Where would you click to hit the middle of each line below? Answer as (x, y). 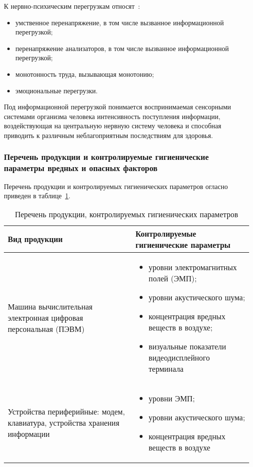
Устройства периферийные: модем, (66, 412)
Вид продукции (35, 239)
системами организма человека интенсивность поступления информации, (112, 116)
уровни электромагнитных (193, 267)
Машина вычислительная (50, 307)
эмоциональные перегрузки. (56, 90)
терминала (166, 368)
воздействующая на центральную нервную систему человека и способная (113, 126)
